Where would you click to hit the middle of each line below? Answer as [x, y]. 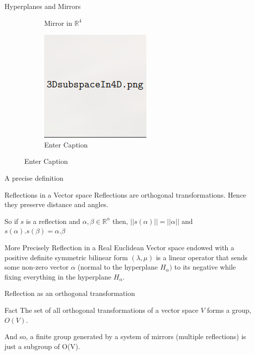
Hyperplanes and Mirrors [43, 6]
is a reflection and [53, 221]
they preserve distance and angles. [57, 204]
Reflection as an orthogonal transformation [70, 293]
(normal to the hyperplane [118, 267]
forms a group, [229, 310]
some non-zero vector [37, 267]
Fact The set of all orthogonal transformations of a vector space [101, 310]
